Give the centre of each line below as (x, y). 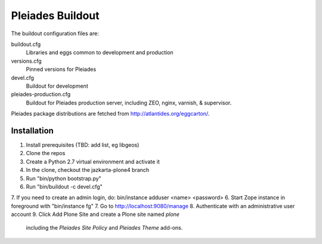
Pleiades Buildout (55, 16)
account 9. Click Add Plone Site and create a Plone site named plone (95, 214)
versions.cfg (26, 61)
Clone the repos (46, 153)
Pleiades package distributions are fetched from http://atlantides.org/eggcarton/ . (110, 114)
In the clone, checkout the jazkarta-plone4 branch (88, 170)
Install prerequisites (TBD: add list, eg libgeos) (83, 145)
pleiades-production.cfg (41, 94)
